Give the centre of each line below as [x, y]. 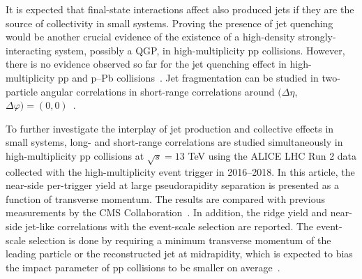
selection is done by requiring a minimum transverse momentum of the [180, 240]
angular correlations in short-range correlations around [158, 91]
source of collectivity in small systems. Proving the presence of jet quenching [169, 23]
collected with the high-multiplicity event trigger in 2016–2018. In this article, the [180, 171]
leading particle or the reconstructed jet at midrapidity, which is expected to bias [179, 254]
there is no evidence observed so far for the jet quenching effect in [146, 64]
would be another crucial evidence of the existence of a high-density [150, 37]
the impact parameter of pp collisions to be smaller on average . [143, 267]
